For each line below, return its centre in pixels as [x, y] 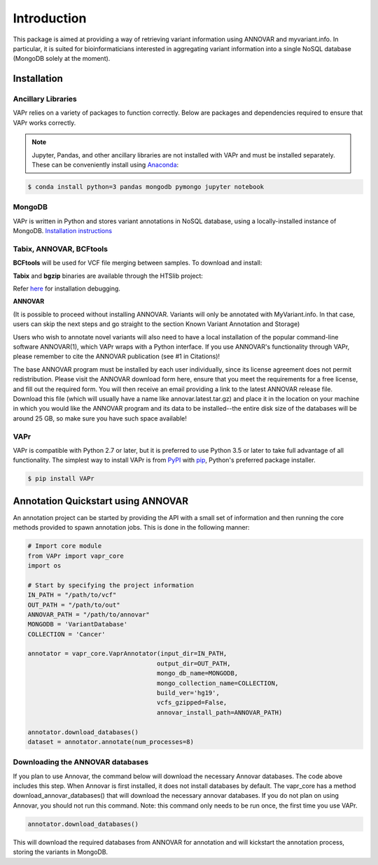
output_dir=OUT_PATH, [194, 663]
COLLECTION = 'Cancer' [66, 634]
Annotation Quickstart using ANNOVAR [101, 501]
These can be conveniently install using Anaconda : [105, 165]
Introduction [50, 18]
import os [44, 565]
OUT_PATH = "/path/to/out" [74, 605]
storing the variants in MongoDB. [61, 852]
